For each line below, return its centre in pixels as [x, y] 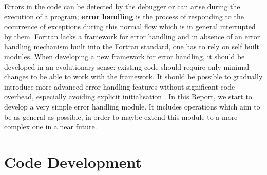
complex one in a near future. [51, 127]
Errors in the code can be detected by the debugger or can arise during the [122, 6]
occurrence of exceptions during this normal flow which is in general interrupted [130, 26]
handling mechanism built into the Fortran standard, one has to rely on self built [132, 46]
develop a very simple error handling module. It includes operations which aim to [132, 106]
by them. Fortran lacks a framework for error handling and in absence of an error [132, 36]
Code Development [73, 161]
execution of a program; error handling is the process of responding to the [124, 16]
